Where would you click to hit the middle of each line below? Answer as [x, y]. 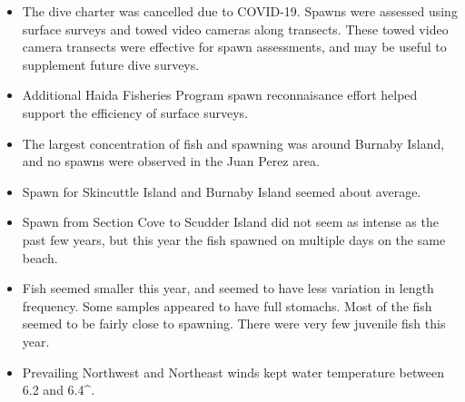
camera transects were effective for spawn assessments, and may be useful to [234, 47]
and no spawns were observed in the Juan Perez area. [171, 161]
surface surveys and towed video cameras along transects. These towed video [235, 29]
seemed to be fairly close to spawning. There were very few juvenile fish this [234, 324]
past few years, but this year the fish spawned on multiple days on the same [234, 239]
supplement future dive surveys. [111, 64]
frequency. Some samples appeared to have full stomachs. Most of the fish [227, 305]
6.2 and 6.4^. [59, 390]
